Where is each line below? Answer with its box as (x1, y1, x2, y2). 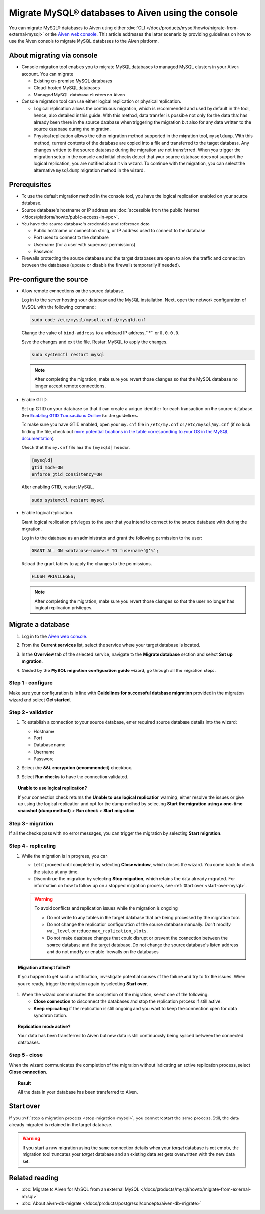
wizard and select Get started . (9, 697, 71, 703)
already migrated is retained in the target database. (9, 1121, 113, 1127)
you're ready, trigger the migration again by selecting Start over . (18, 980, 148, 987)
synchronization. (33, 1012, 68, 1019)
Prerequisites (9, 180, 51, 189)
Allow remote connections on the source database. (21, 288, 125, 294)
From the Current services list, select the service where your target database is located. (21, 642, 201, 648)
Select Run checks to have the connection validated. (21, 773, 129, 780)
